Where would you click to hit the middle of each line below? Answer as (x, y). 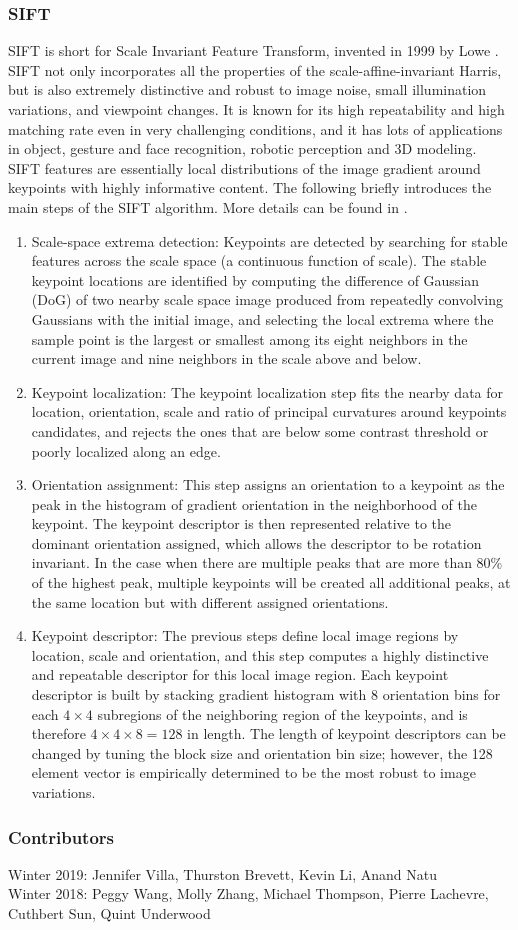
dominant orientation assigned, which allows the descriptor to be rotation (256, 542)
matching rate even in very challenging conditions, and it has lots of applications (255, 128)
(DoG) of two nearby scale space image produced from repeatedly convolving (267, 299)
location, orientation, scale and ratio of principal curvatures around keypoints (269, 411)
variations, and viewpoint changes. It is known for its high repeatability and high (256, 109)
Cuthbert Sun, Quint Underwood (109, 913)
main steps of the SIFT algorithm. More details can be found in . (208, 206)
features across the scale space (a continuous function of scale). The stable (259, 260)
